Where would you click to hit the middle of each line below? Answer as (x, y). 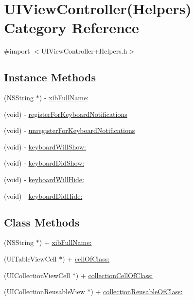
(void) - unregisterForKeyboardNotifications (70, 130)
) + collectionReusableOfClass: (137, 291)
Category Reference (71, 28)
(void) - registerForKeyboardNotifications (66, 114)
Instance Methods (50, 77)
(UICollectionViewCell (37, 275)
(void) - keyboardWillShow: (45, 146)
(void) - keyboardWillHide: (44, 179)
